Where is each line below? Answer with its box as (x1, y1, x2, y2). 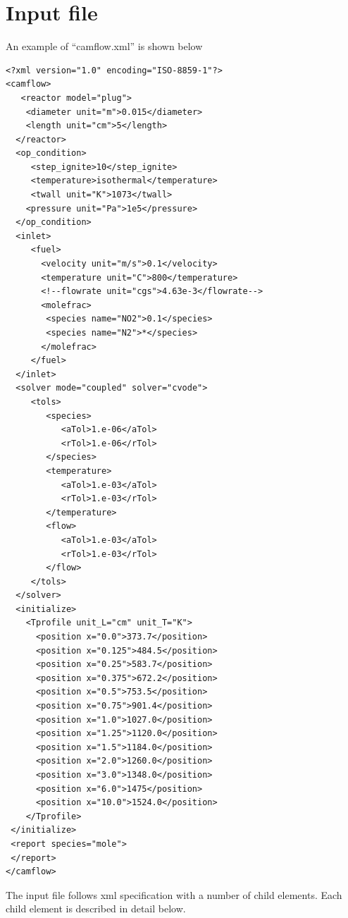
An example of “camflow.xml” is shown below (6, 39, 203, 54)
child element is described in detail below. (6, 901, 186, 916)
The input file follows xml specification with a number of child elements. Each (6, 887, 342, 902)
